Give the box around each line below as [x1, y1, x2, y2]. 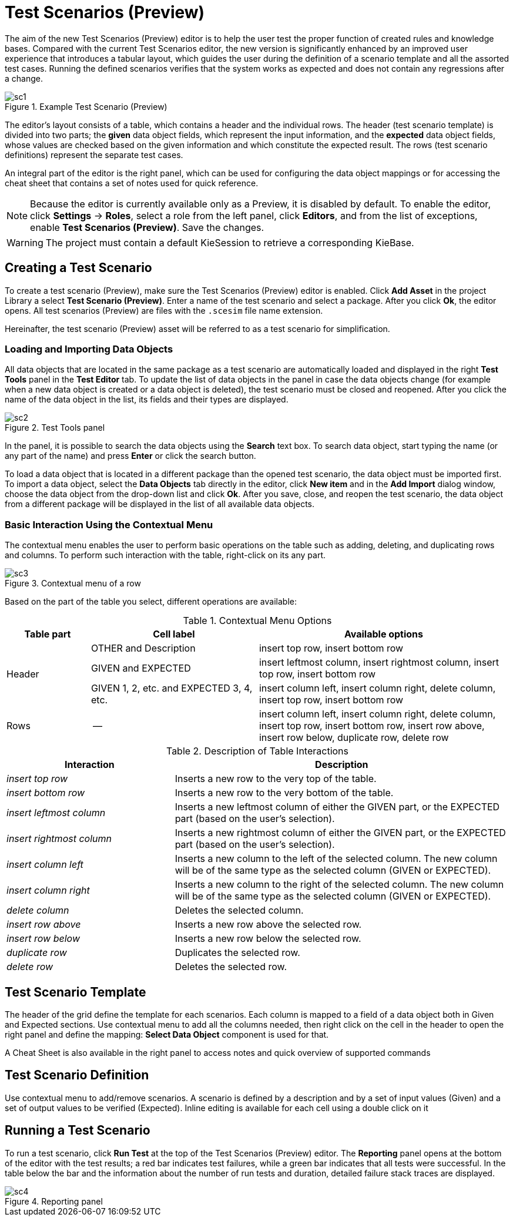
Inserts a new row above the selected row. [175, 918, 362, 931]
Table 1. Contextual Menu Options [183, 615, 332, 627]
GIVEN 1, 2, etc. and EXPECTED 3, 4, [90, 682, 253, 695]
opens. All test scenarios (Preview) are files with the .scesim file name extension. [5, 305, 323, 316]
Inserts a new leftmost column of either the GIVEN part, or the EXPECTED [175, 801, 500, 813]
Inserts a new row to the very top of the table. [175, 773, 377, 785]
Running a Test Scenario [5, 1123, 150, 1138]
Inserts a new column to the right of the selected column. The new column [175, 878, 504, 891]
